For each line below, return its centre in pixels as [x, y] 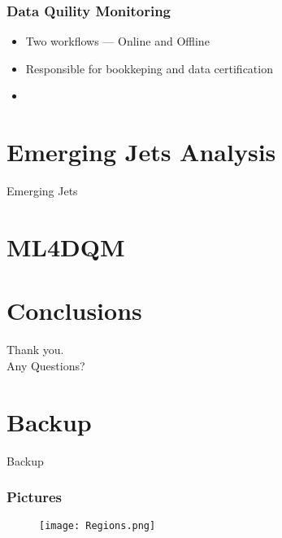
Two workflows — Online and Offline [117, 41]
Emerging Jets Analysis [141, 152]
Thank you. [35, 350]
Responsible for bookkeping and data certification [149, 68]
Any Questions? [46, 365]
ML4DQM [66, 246]
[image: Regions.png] [98, 526]
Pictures [35, 497]
